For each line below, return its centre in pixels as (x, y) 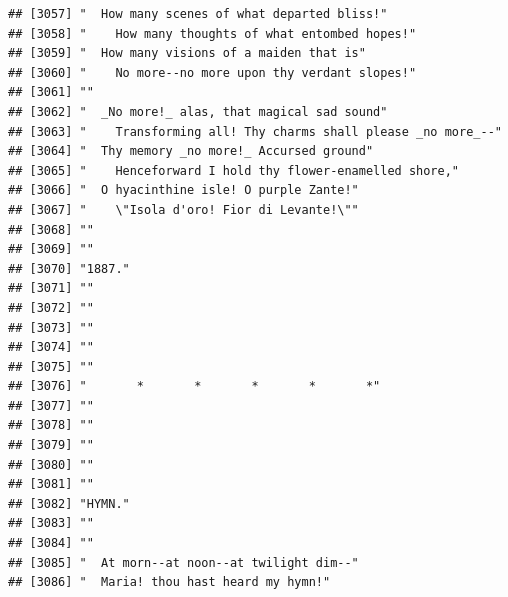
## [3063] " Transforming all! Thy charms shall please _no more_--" (255, 131)
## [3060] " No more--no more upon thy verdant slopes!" (212, 72)
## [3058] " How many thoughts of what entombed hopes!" (212, 33)
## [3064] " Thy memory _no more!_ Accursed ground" (191, 151)
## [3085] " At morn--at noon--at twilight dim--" (183, 562)
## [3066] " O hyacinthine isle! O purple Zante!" (183, 190)
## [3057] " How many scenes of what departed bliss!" (198, 14)
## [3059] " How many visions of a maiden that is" (187, 53)
